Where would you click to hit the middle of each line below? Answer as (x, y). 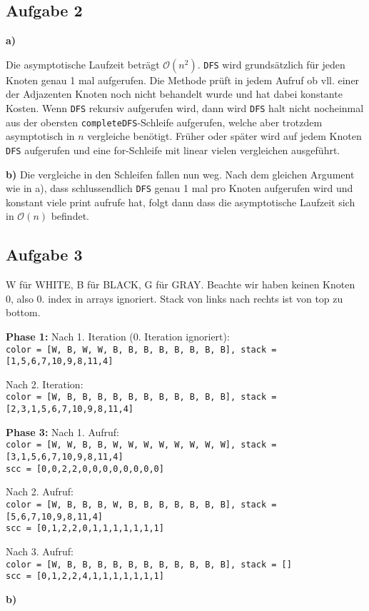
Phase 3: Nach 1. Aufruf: (63, 431)
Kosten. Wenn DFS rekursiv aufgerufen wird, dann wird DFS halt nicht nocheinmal (185, 107)
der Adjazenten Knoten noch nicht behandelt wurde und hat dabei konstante (174, 94)
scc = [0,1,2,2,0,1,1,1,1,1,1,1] (85, 529)
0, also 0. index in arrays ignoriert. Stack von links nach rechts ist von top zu (175, 298)
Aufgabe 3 (44, 254)
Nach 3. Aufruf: (40, 551)
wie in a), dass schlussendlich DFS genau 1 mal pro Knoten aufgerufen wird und (180, 188)
